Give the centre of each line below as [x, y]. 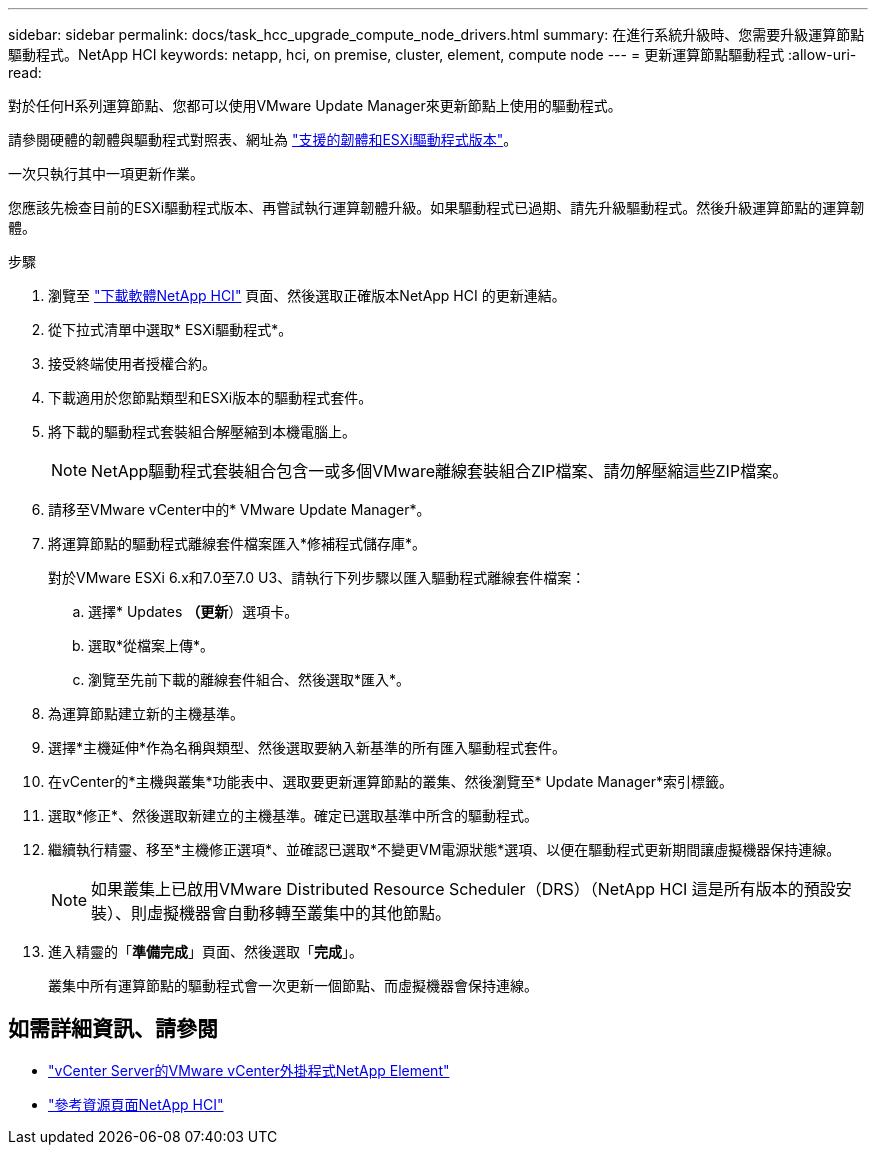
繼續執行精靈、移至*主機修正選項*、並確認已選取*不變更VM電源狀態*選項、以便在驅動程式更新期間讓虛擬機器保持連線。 [444, 849]
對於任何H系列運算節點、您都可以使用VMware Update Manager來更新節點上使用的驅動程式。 [315, 105]
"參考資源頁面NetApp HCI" [136, 1104]
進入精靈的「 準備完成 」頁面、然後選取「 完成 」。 [205, 951]
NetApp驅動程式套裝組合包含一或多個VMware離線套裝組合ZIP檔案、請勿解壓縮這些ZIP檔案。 [440, 471]
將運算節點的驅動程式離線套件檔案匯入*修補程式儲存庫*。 [237, 543]
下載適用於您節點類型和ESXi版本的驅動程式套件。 [210, 397]
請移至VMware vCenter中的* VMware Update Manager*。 [239, 509]
